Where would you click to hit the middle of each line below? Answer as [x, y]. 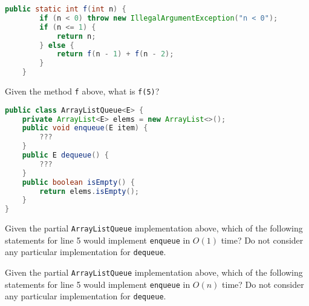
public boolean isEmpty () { [78, 182]
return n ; [76, 36]
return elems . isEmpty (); [89, 191]
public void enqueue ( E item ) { [85, 128]
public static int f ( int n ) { [66, 9]
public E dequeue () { [65, 155]
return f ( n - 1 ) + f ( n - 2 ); [115, 54]
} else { [57, 45]
